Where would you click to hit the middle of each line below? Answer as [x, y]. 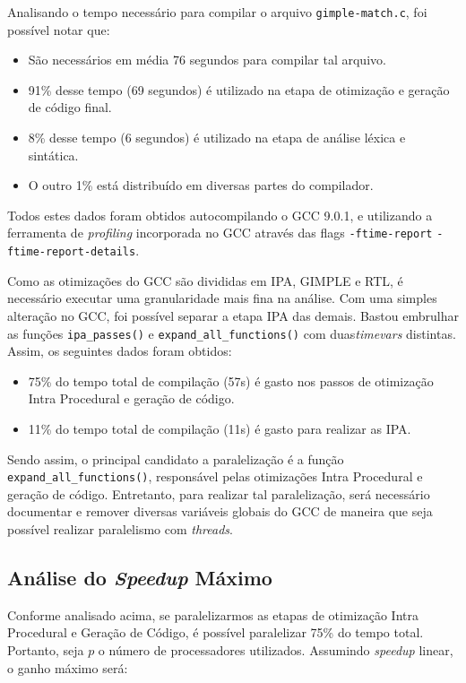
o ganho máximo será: [68, 667]
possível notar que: [59, 29]
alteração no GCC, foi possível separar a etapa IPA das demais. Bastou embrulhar [233, 315]
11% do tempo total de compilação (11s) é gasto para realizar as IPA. [220, 428]
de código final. [70, 107]
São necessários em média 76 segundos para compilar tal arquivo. [207, 60]
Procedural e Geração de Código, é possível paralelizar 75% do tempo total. [216, 632]
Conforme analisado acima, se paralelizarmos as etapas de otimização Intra [213, 614]
